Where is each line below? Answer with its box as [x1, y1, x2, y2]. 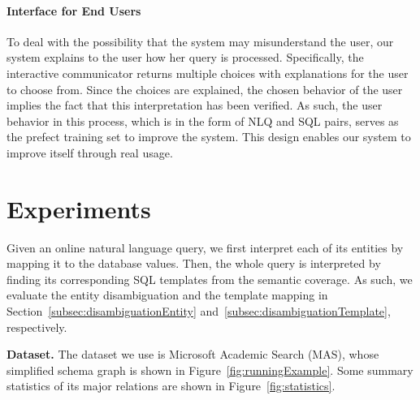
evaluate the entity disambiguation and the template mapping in [6, 286, 328, 303]
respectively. [6, 318, 67, 335]
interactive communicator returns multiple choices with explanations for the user [6, 64, 409, 81]
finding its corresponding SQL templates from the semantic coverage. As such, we [6, 270, 413, 287]
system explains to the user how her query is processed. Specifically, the [6, 49, 364, 66]
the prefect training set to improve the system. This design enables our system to [6, 128, 411, 145]
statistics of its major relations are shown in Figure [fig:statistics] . [6, 377, 336, 394]
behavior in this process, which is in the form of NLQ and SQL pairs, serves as [6, 112, 399, 129]
